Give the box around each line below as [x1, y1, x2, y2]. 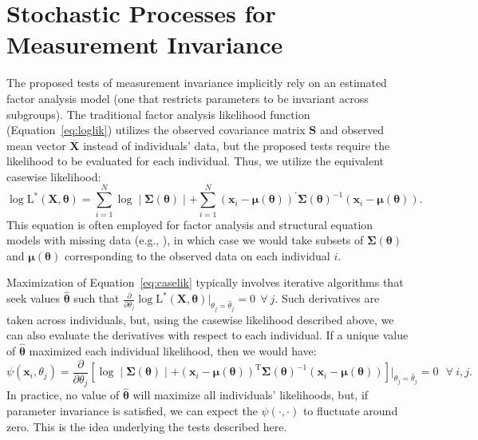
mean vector [6, 137, 66, 153]
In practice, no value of [6, 386, 120, 403]
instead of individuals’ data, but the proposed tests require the [83, 137, 390, 153]
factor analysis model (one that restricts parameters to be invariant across [6, 89, 369, 106]
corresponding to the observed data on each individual [64, 247, 330, 264]
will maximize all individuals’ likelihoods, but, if [132, 386, 369, 403]
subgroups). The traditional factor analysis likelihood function [6, 105, 310, 122]
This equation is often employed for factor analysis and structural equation [6, 216, 373, 232]
